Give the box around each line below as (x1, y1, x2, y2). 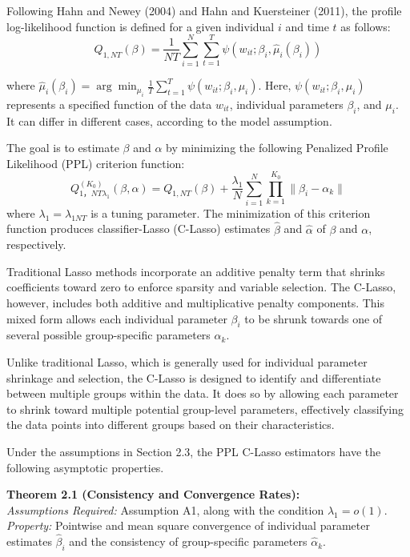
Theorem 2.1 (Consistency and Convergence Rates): (6, 486, 300, 503)
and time (285, 18, 329, 34)
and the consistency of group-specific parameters (69, 533, 307, 550)
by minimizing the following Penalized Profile (166, 139, 388, 156)
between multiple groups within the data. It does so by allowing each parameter (6, 385, 399, 402)
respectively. (6, 236, 66, 253)
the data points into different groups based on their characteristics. (6, 416, 335, 433)
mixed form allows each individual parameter (6, 310, 227, 327)
